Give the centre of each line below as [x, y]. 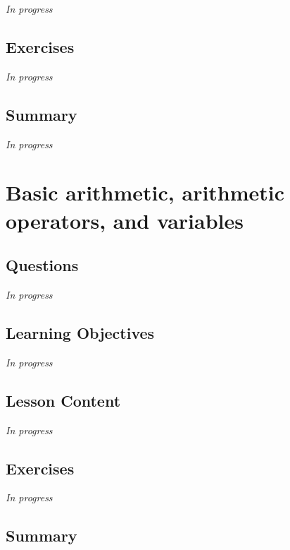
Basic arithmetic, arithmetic [145, 192]
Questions [42, 265]
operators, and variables [125, 220]
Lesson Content [63, 400]
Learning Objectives [80, 332]
